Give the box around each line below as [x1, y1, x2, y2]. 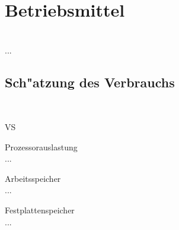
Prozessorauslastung [5, 140, 78, 153]
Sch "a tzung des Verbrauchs [5, 73, 175, 91]
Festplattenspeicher [5, 204, 75, 216]
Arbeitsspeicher [5, 172, 61, 184]
